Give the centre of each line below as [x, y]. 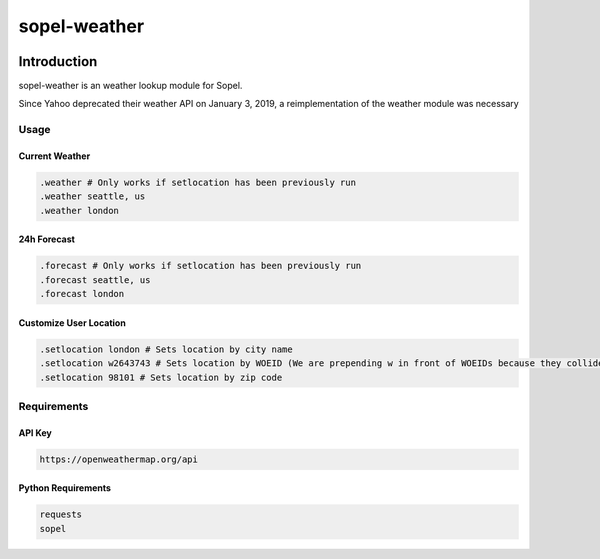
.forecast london [82, 294]
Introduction [58, 61]
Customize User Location [72, 322]
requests [61, 514]
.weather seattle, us [92, 196]
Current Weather [54, 156]
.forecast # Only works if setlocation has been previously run [200, 266]
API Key [35, 432]
